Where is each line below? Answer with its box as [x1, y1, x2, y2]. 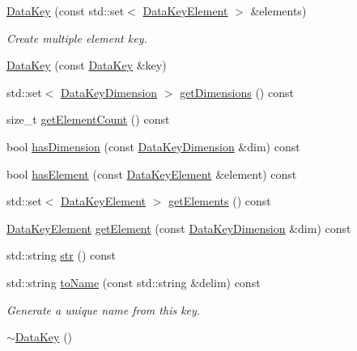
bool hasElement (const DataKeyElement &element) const [6, 165, 297, 182]
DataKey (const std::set [6, 2, 125, 19]
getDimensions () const [180, 83, 294, 100]
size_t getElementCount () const [6, 111, 170, 128]
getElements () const [168, 192, 271, 209]
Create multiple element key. [6, 29, 147, 46]
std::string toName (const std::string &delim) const [6, 273, 261, 290]
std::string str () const [6, 247, 116, 264]
